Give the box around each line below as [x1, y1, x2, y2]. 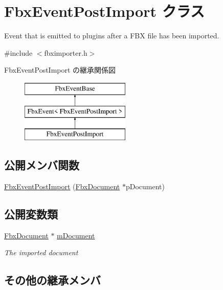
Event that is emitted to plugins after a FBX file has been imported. [4, 30, 219, 41]
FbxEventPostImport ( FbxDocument [4, 181, 120, 192]
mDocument [57, 230, 95, 240]
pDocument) [125, 181, 165, 192]
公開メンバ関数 [4, 157, 79, 173]
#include [4, 47, 33, 58]
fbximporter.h [44, 47, 87, 58]
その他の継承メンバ [4, 272, 101, 288]
